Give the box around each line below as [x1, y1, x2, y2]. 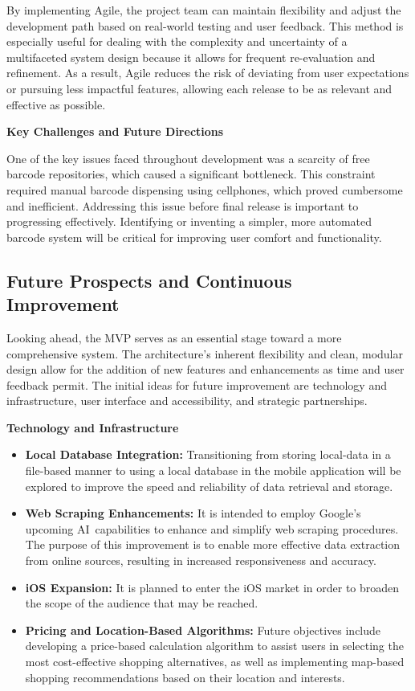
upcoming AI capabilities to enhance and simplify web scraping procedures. [25, 520, 399, 537]
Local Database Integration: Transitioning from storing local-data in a [25, 446, 391, 463]
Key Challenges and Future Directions [6, 123, 224, 140]
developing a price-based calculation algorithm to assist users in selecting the [25, 637, 404, 654]
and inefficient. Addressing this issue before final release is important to [6, 197, 359, 214]
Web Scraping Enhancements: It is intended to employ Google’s [25, 505, 361, 521]
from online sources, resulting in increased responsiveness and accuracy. [25, 552, 376, 569]
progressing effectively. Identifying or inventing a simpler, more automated [6, 213, 372, 230]
